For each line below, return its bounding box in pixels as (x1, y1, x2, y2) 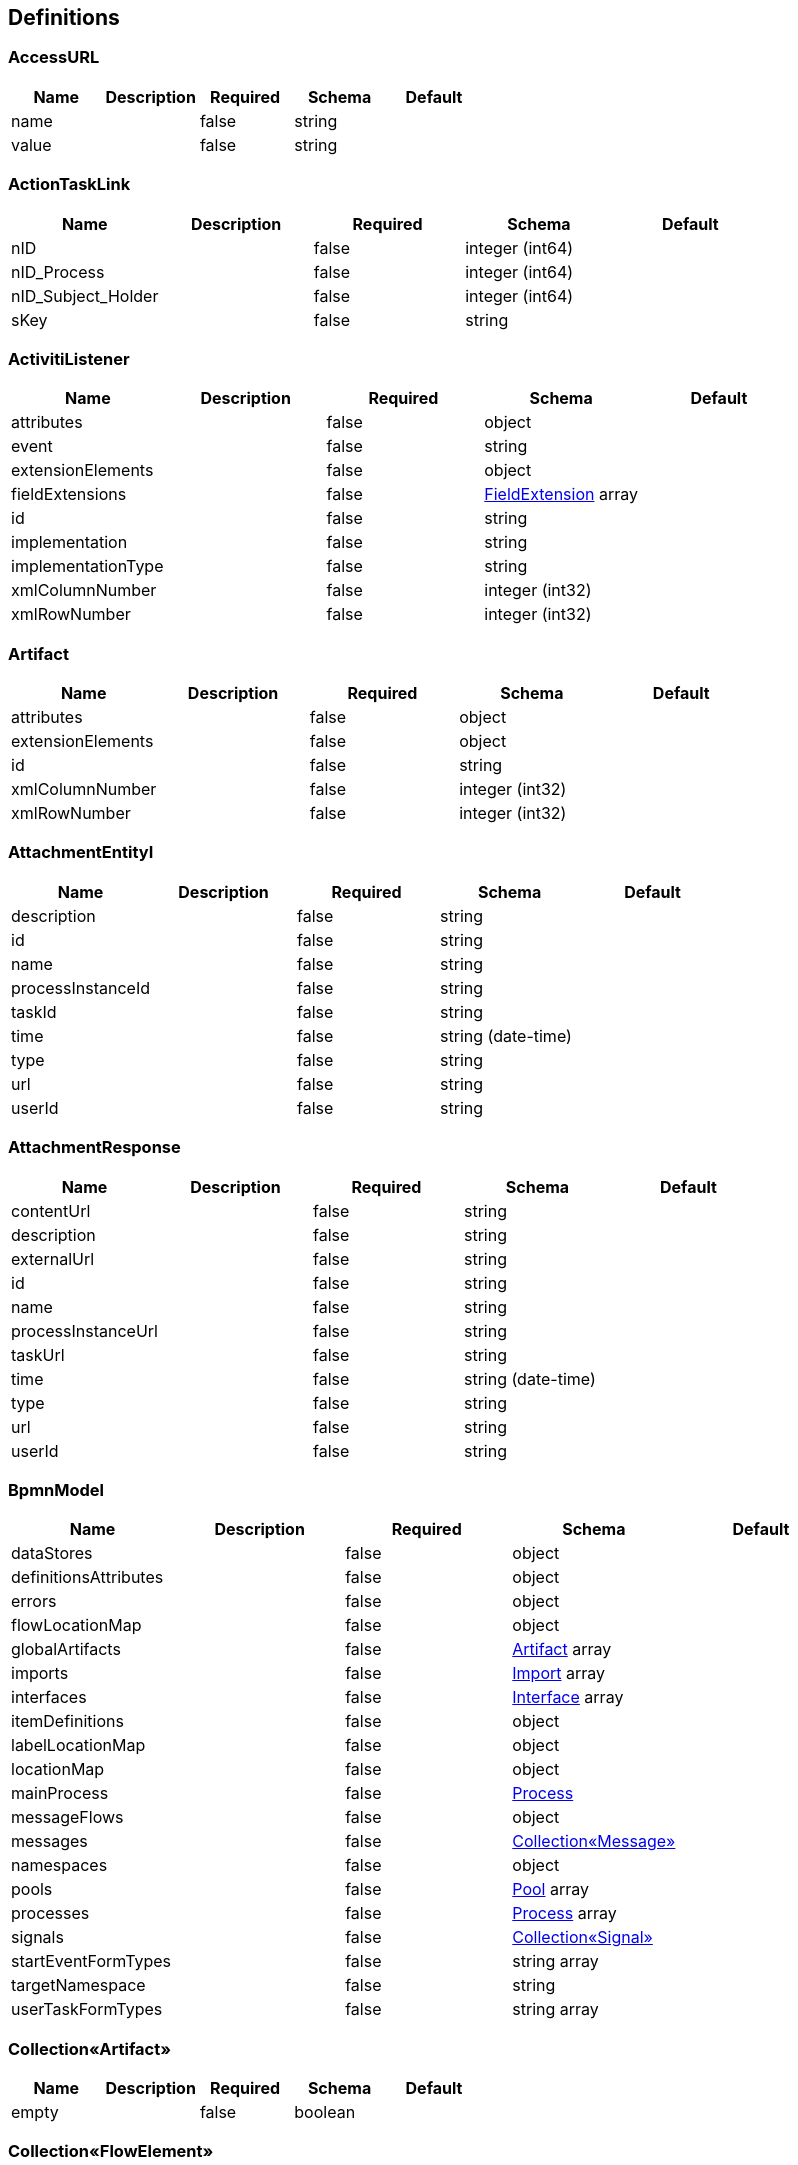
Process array (512, 1903, 617, 1924)
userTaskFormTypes (11, 1999, 163, 2020)
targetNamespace (11, 1975, 146, 1996)
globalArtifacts (11, 1639, 121, 1660)
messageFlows (11, 1807, 124, 1828)
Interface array (512, 1687, 624, 1708)
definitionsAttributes (11, 1567, 164, 1588)
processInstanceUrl (11, 1320, 158, 1341)
